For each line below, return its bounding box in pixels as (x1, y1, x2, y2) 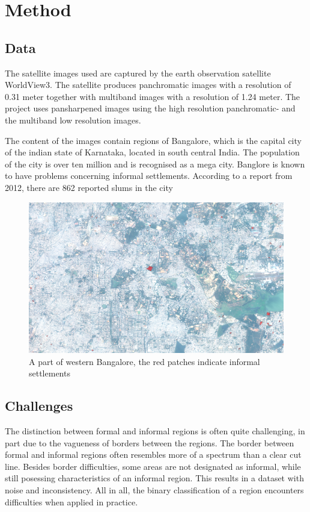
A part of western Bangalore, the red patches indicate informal (29, 355, 260, 367)
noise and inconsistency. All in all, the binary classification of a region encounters (5, 483, 304, 496)
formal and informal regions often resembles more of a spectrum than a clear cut (5, 448, 302, 461)
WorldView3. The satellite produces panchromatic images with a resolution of (5, 78, 291, 91)
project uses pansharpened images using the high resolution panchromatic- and (5, 102, 296, 114)
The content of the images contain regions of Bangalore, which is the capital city (5, 134, 302, 146)
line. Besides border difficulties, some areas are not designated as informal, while (5, 460, 301, 472)
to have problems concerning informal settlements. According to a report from (5, 169, 293, 182)
